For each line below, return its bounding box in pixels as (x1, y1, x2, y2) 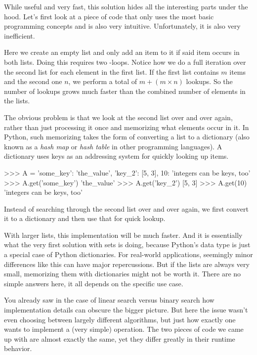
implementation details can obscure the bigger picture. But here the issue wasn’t (4, 305, 248, 315)
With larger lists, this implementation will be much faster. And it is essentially (4, 229, 243, 240)
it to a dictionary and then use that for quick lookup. (4, 213, 166, 223)
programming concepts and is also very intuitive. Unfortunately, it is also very (4, 21, 241, 31)
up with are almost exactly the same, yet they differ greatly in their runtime (4, 333, 235, 344)
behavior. (4, 343, 32, 354)
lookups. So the (186, 76, 233, 87)
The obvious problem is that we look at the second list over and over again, (4, 112, 233, 122)
